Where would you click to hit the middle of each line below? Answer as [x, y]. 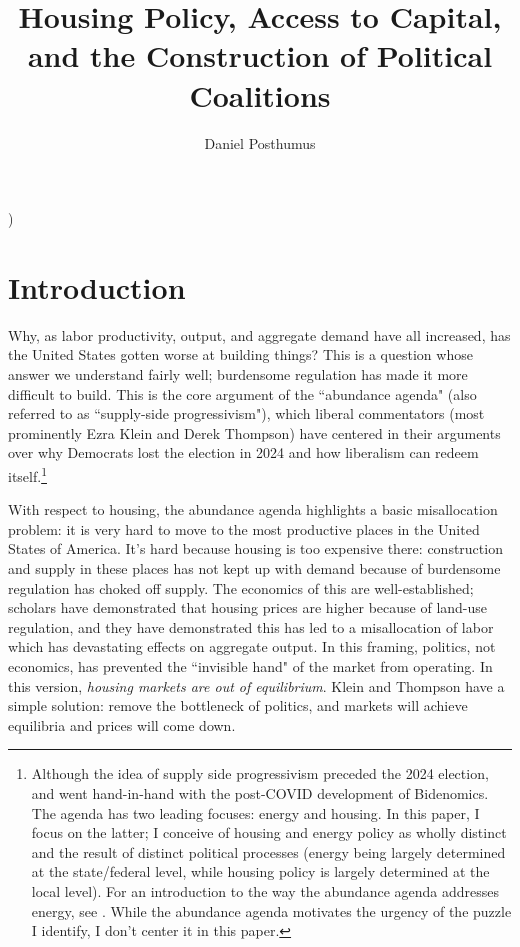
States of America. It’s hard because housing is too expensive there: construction [255, 548]
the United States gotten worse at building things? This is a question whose [240, 354]
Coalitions [260, 94]
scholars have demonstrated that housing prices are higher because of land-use [248, 607]
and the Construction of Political [260, 55]
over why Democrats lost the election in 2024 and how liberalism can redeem [243, 452]
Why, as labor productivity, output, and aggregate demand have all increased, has [259, 334]
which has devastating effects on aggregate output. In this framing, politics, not [252, 646]
